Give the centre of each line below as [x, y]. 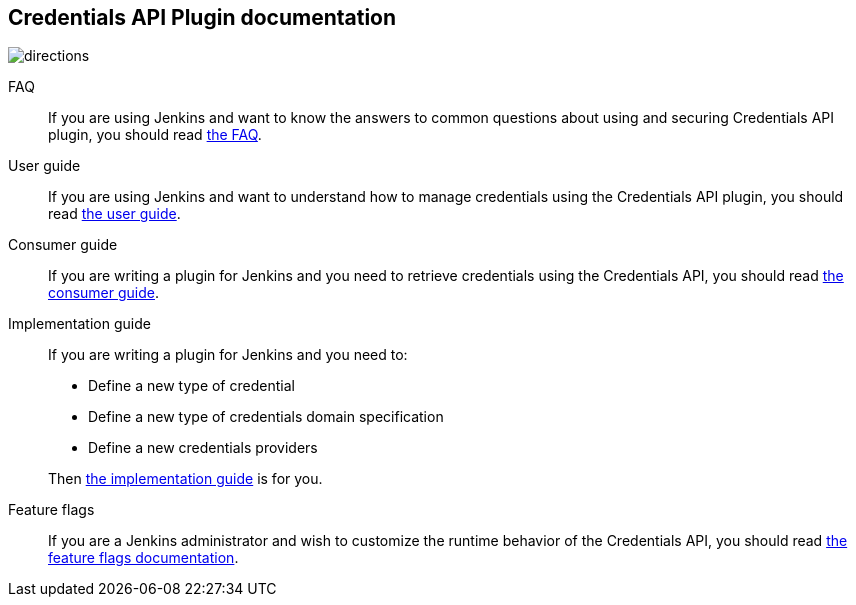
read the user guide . [114, 214]
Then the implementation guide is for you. [185, 479]
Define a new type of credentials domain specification [266, 417]
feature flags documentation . [143, 558]
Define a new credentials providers [203, 448]
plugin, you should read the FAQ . [155, 135]
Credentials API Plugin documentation [202, 17]
